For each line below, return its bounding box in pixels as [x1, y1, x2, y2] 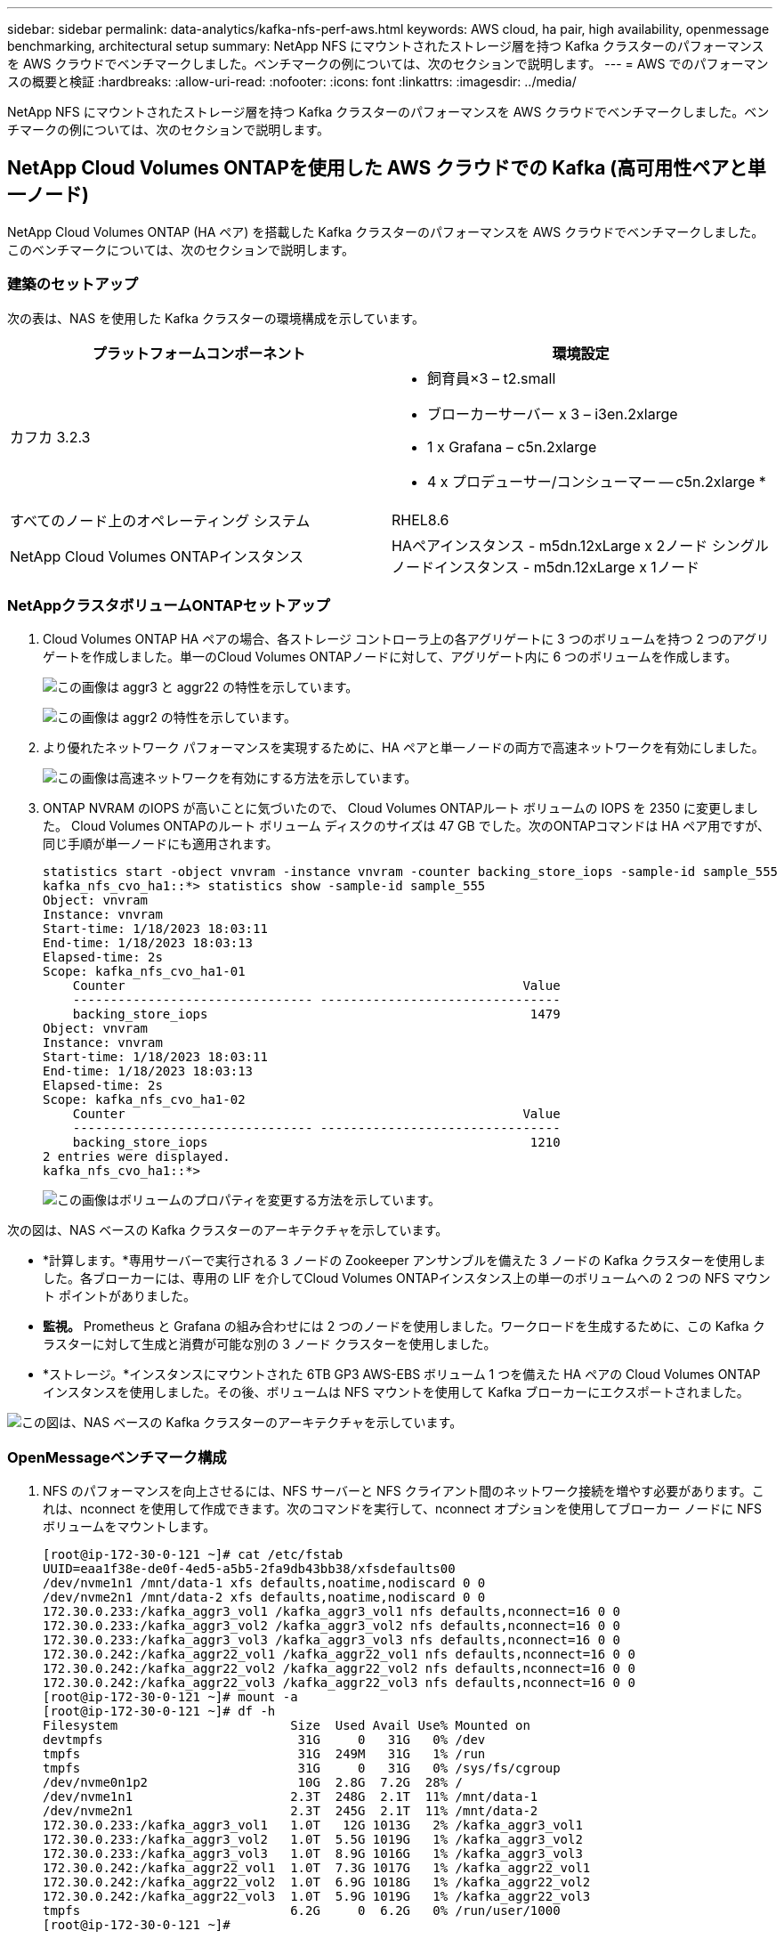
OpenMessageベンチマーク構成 [7, 1448, 227, 1466]
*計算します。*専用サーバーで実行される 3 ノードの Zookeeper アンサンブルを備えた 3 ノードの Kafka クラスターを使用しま [43, 1253, 766, 1269]
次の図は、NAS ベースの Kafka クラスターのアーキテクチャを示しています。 [7, 1222, 449, 1238]
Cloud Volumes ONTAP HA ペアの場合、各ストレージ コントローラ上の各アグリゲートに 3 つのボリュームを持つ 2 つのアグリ [43, 631, 769, 647]
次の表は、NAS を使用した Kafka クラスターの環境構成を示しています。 [7, 310, 424, 326]
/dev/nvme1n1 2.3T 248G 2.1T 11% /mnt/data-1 [43, 1789, 538, 1805]
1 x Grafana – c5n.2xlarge [427, 437, 597, 456]
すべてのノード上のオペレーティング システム [10, 511, 311, 530]
